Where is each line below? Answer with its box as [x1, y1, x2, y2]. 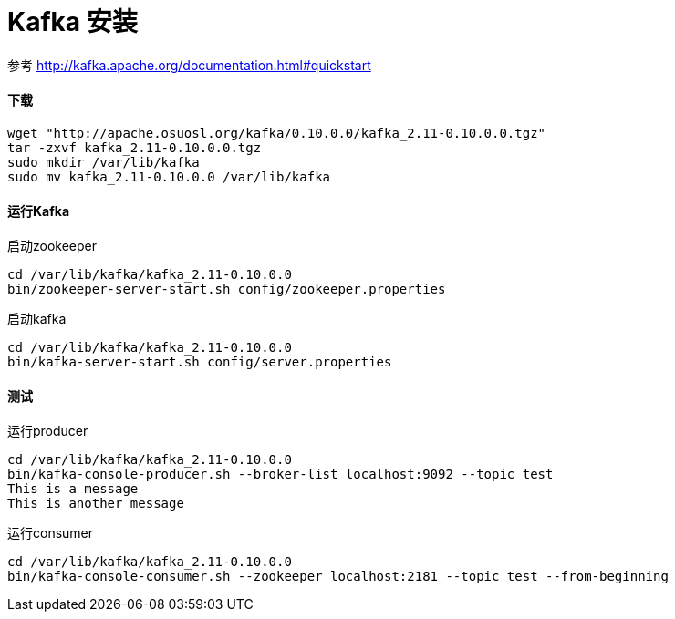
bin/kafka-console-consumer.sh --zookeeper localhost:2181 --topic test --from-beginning [7, 569, 669, 584]
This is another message [7, 496, 184, 511]
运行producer [7, 423, 88, 439]
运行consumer [7, 525, 94, 542]
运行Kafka [7, 202, 70, 219]
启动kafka [7, 311, 67, 327]
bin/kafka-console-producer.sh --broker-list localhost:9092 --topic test [7, 467, 554, 482]
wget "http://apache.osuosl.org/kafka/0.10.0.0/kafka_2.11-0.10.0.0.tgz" [7, 125, 546, 140]
